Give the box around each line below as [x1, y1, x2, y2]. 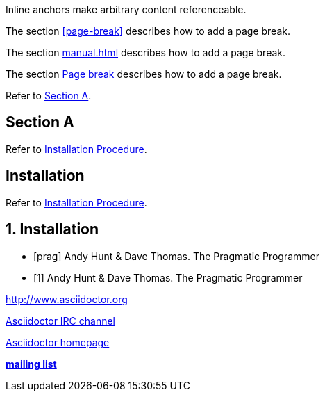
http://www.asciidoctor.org [6, 293, 128, 305]
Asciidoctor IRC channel [6, 314, 116, 327]
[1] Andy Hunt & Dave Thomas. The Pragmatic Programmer [33, 271, 303, 284]
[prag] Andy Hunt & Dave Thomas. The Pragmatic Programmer [33, 250, 320, 262]
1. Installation [6, 220, 99, 238]
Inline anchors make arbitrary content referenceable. [6, 3, 247, 15]
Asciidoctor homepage [6, 336, 110, 348]
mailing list [6, 357, 57, 370]
